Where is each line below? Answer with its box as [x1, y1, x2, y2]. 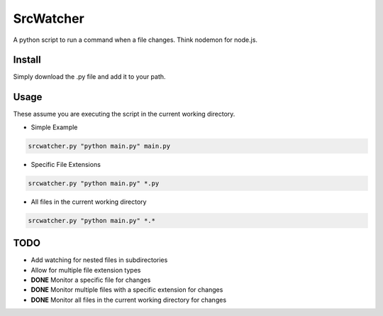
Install [13, 54, 42, 66]
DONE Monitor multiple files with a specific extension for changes [30, 285, 223, 294]
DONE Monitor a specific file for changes [30, 276, 151, 284]
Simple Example [30, 123, 78, 131]
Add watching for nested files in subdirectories [30, 256, 168, 264]
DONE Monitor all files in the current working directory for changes [30, 295, 227, 304]
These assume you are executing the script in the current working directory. [13, 110, 235, 119]
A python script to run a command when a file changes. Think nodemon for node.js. [13, 36, 258, 44]
